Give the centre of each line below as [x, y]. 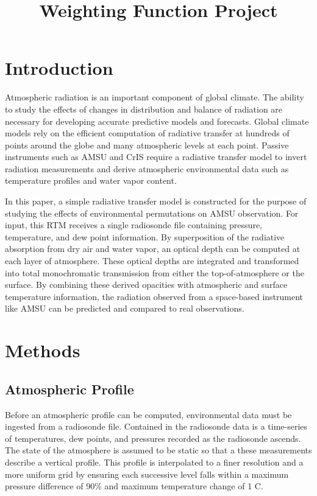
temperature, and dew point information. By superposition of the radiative [145, 236]
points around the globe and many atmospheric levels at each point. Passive [147, 145]
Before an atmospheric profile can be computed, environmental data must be [148, 414]
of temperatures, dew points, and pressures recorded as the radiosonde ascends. [153, 438]
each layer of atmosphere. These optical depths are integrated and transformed [152, 261]
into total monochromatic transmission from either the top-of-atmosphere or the [155, 272]
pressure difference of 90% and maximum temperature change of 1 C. [134, 486]
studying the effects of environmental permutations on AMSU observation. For [152, 213]
